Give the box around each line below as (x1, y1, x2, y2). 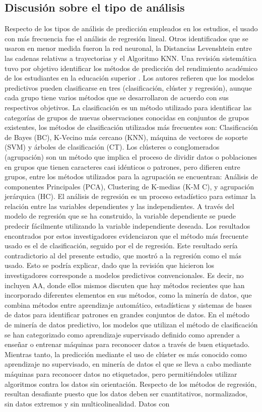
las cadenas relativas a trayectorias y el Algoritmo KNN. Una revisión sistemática (5, 52, 257, 63)
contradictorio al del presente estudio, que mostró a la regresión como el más (5, 250, 241, 260)
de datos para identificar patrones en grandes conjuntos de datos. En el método (5, 309, 250, 320)
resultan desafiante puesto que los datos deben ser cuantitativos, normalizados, (5, 388, 248, 399)
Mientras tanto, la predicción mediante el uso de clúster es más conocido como (5, 349, 247, 359)
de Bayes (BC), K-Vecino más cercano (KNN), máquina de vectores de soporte (5, 131, 248, 142)
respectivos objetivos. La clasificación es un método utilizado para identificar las (5, 102, 252, 112)
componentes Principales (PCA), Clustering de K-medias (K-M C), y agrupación (5, 181, 254, 191)
